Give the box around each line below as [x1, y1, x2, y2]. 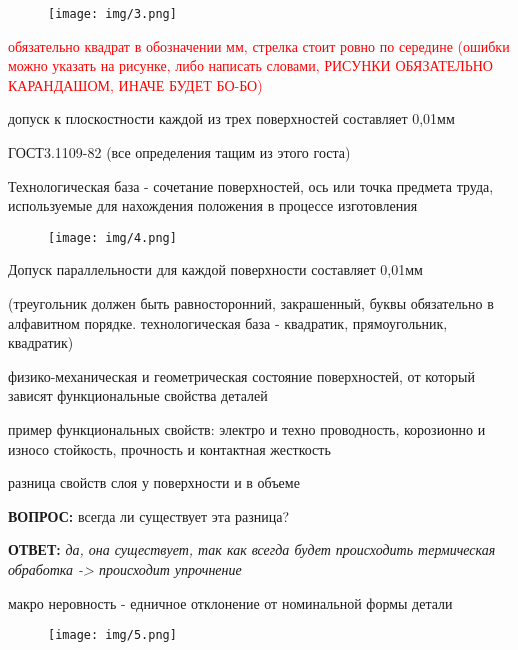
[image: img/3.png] [48, 7, 177, 21]
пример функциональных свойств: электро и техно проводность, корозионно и [8, 419, 486, 440]
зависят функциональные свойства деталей [8, 385, 268, 406]
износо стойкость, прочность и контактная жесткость [8, 438, 331, 459]
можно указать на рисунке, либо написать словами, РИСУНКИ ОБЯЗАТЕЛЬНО [8, 55, 493, 76]
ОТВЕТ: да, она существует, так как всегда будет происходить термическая [8, 539, 496, 560]
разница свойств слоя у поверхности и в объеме [8, 472, 300, 493]
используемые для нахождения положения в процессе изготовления [8, 195, 418, 216]
